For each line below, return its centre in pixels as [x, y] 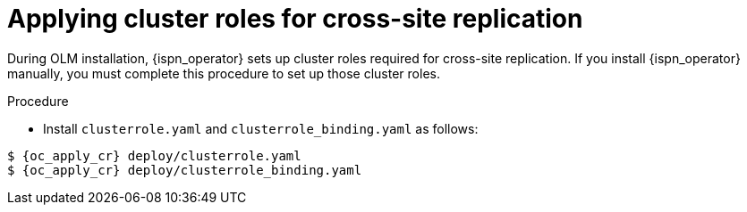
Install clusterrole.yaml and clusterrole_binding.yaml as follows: [261, 128]
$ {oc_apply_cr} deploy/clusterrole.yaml [154, 155]
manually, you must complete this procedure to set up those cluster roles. [224, 73]
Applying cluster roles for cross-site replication [295, 19]
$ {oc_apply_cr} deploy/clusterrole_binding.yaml [185, 170]
